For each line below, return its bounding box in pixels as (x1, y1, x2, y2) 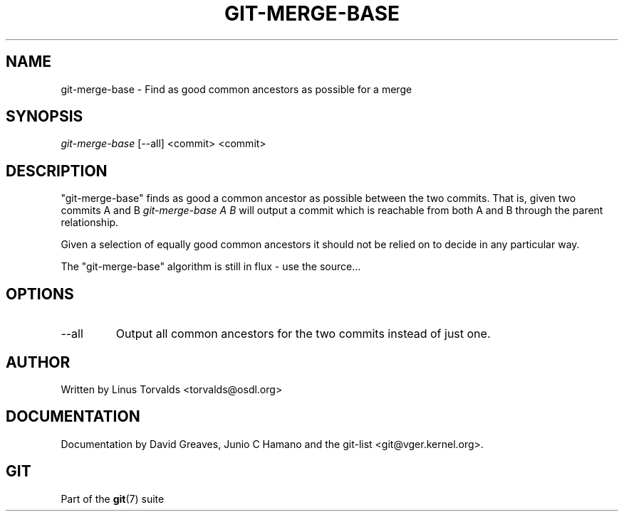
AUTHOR (6, 353, 71, 371)
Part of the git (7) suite (61, 492, 165, 505)
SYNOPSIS (6, 107, 83, 126)
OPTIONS (6, 284, 74, 303)
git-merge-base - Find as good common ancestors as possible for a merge (61, 82, 412, 95)
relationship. (61, 216, 119, 229)
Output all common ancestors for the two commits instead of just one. (115, 326, 491, 341)
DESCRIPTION (6, 161, 108, 180)
